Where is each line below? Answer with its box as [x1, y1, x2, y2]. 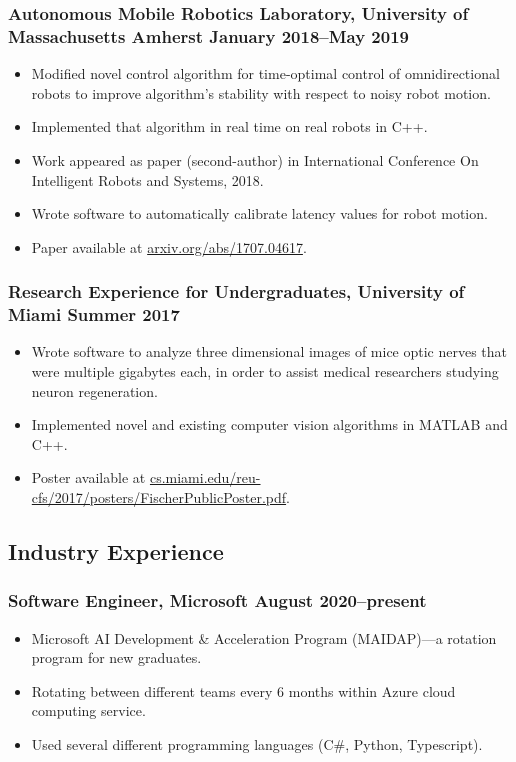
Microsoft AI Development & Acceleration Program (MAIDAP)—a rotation [31, 627, 497, 648]
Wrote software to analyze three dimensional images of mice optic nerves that [31, 341, 508, 362]
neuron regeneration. [31, 380, 158, 401]
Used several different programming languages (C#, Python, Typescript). [31, 733, 483, 754]
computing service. [31, 700, 146, 721]
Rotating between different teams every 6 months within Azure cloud [31, 680, 456, 701]
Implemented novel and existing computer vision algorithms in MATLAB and [31, 414, 508, 435]
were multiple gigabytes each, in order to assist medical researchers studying [31, 361, 499, 382]
